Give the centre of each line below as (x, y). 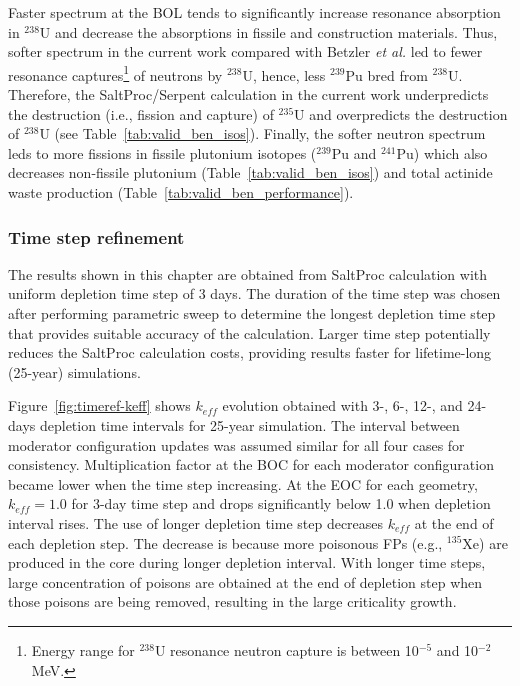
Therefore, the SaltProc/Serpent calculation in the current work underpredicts (248, 94)
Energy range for (83, 649)
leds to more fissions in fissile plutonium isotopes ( (162, 152)
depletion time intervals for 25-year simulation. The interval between (249, 424)
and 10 (457, 649)
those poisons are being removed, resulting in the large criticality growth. (232, 601)
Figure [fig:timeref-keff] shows (99, 405)
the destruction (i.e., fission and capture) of (141, 113)
